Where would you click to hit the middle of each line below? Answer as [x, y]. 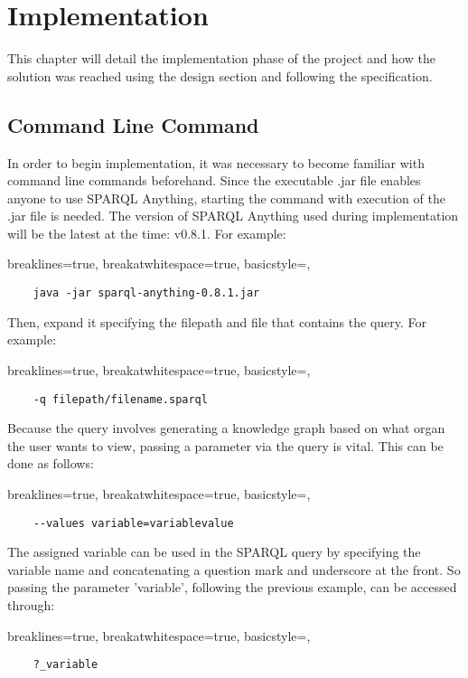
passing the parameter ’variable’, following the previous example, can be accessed [232, 587]
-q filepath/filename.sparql [120, 399]
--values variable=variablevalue [133, 523]
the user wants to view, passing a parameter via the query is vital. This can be [225, 445]
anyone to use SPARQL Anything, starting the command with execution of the [226, 198]
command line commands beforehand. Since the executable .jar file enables [214, 180]
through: [31, 604]
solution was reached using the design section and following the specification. [220, 75]
